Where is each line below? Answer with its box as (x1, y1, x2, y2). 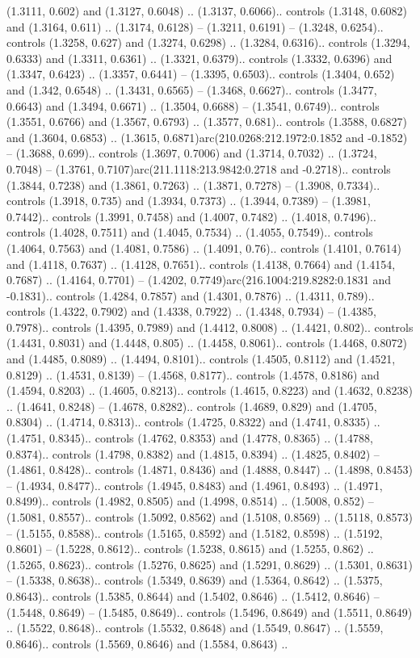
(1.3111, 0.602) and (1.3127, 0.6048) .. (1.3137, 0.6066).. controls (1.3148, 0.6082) (6, 2, 407, 19)
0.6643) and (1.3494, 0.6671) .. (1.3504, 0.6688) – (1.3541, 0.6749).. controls (6, 97, 380, 114)
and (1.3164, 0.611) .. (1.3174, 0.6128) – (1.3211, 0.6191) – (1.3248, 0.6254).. (6, 18, 384, 35)
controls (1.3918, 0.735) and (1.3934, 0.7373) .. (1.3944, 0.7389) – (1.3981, (6, 192, 371, 209)
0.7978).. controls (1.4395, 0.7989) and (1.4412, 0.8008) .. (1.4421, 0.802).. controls (6, 318, 414, 335)
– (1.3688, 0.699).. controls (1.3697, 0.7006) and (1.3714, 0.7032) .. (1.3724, (6, 145, 377, 161)
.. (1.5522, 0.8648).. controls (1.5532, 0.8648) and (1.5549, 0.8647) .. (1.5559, (6, 619, 384, 636)
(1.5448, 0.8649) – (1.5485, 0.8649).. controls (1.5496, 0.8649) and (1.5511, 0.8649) (6, 603, 413, 620)
